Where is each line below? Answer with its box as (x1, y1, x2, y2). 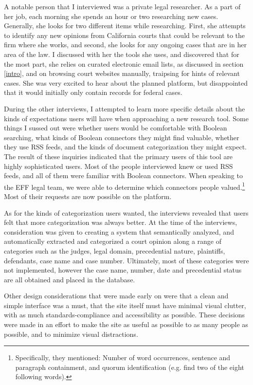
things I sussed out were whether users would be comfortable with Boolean (4, 123, 227, 133)
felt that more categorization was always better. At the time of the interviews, (4, 217, 237, 227)
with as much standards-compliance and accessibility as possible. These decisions (4, 310, 245, 320)
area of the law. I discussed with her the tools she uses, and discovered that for (4, 49, 239, 59)
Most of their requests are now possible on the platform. (4, 191, 172, 201)
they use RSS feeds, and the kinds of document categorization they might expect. (4, 142, 247, 152)
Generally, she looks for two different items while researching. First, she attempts (4, 20, 246, 31)
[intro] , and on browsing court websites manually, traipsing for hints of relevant (4, 68, 240, 78)
